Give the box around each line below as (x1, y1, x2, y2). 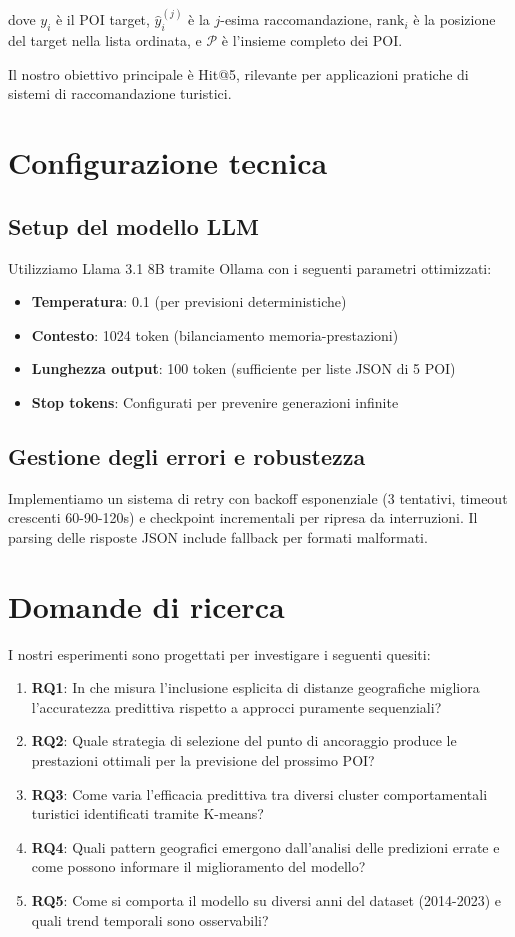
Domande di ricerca (8, 585, 285, 626)
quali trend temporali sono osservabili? (31, 909, 269, 930)
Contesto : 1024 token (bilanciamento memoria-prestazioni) (31, 324, 399, 345)
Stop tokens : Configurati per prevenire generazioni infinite (31, 391, 399, 412)
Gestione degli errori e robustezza (8, 440, 366, 471)
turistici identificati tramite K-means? (31, 803, 264, 824)
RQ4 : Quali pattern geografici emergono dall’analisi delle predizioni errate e (31, 836, 500, 857)
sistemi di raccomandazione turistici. (8, 83, 232, 104)
